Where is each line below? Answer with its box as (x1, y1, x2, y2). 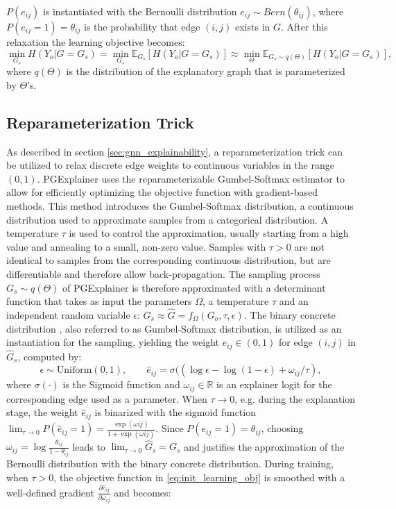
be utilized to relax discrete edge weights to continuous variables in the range (6, 158, 334, 172)
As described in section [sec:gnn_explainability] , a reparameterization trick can (6, 144, 343, 158)
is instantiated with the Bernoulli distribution (42, 4, 237, 18)
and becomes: (114, 485, 171, 499)
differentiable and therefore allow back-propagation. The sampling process (6, 266, 320, 281)
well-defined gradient (6, 485, 94, 499)
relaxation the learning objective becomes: (6, 35, 185, 49)
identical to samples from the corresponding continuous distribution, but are (6, 253, 331, 267)
